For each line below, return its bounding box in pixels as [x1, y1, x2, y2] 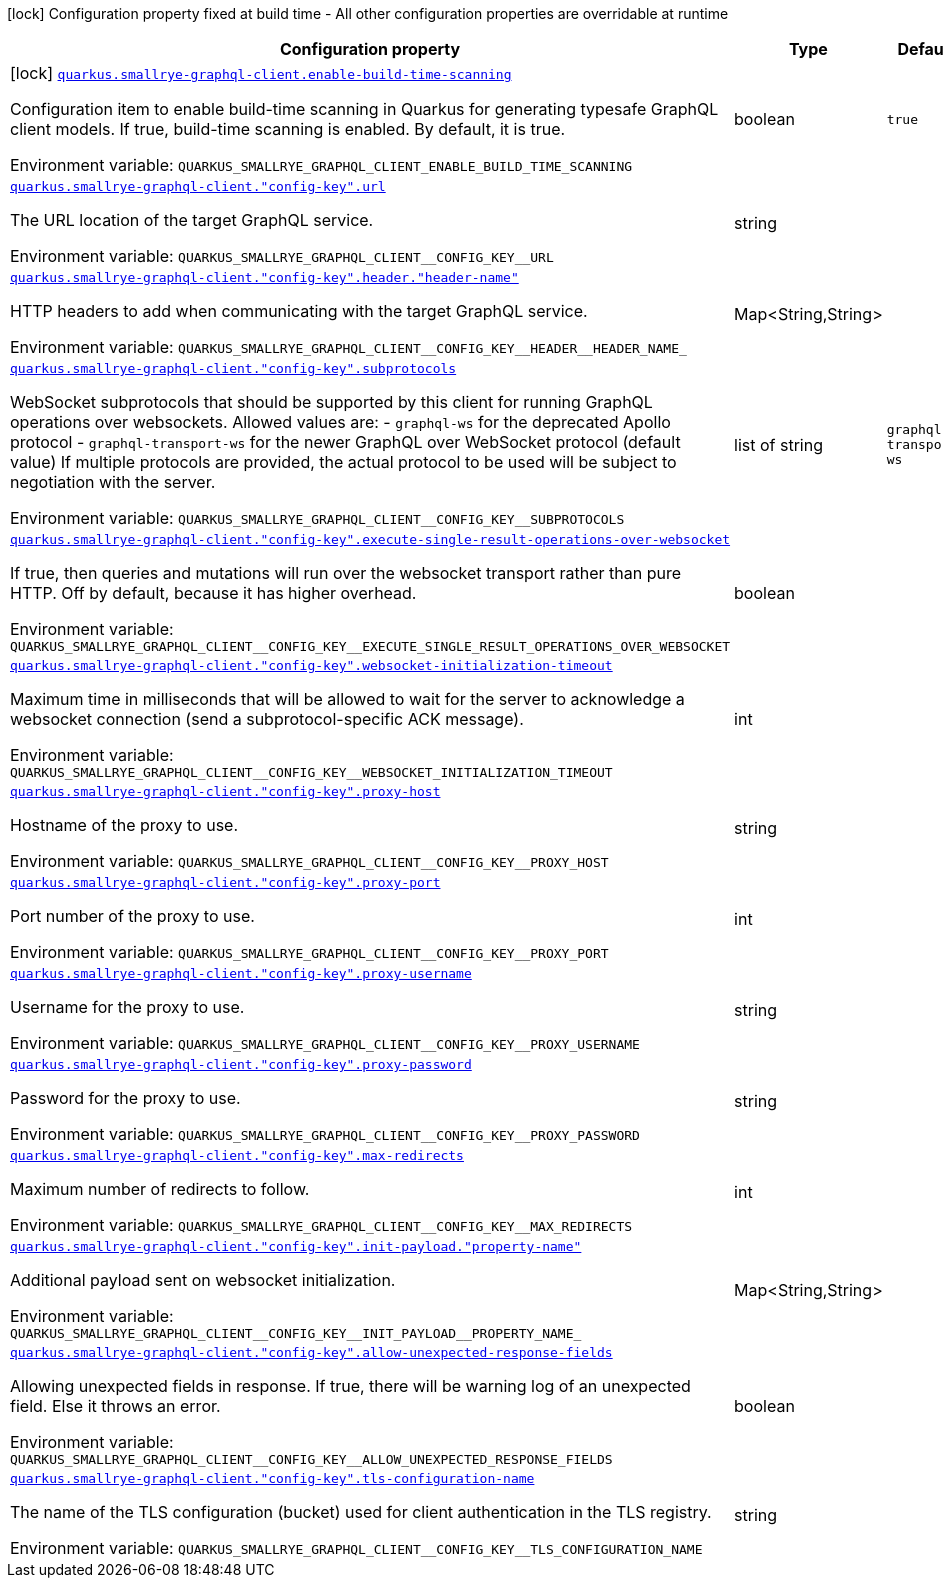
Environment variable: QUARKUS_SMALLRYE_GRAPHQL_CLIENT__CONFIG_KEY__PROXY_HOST [10, 851, 609, 871]
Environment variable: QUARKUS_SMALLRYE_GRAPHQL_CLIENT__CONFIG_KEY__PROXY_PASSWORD [10, 1124, 640, 1144]
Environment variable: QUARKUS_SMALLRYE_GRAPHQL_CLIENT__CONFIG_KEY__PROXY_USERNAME [10, 1033, 640, 1053]
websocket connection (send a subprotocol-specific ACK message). [10, 709, 524, 729]
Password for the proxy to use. [10, 1088, 241, 1108]
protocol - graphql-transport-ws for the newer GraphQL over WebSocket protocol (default [10, 432, 681, 452]
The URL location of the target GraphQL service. [10, 210, 374, 230]
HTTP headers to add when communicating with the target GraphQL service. [10, 301, 588, 321]
